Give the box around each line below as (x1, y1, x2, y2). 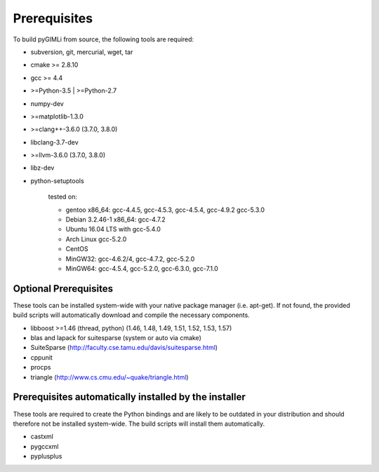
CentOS (65, 245, 88, 253)
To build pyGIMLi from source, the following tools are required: (13, 35, 194, 43)
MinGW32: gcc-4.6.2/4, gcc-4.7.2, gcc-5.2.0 (65, 255, 195, 263)
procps (30, 363, 51, 372)
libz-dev (30, 163, 55, 172)
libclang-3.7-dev (30, 137, 79, 147)
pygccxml (30, 442, 59, 450)
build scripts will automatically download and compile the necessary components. (13, 311, 251, 319)
